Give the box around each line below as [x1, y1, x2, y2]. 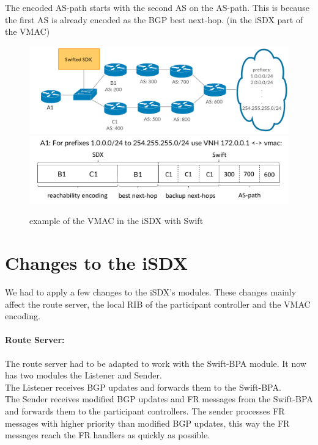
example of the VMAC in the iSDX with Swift [29, 214, 204, 227]
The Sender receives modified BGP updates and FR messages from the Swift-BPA [5, 393, 313, 405]
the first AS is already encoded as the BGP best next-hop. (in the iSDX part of [5, 13, 303, 26]
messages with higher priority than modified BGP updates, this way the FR [5, 416, 290, 429]
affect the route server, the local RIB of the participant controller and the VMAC [5, 297, 311, 310]
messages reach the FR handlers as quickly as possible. [5, 429, 210, 441]
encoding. [5, 309, 40, 322]
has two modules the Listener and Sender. [5, 369, 162, 382]
